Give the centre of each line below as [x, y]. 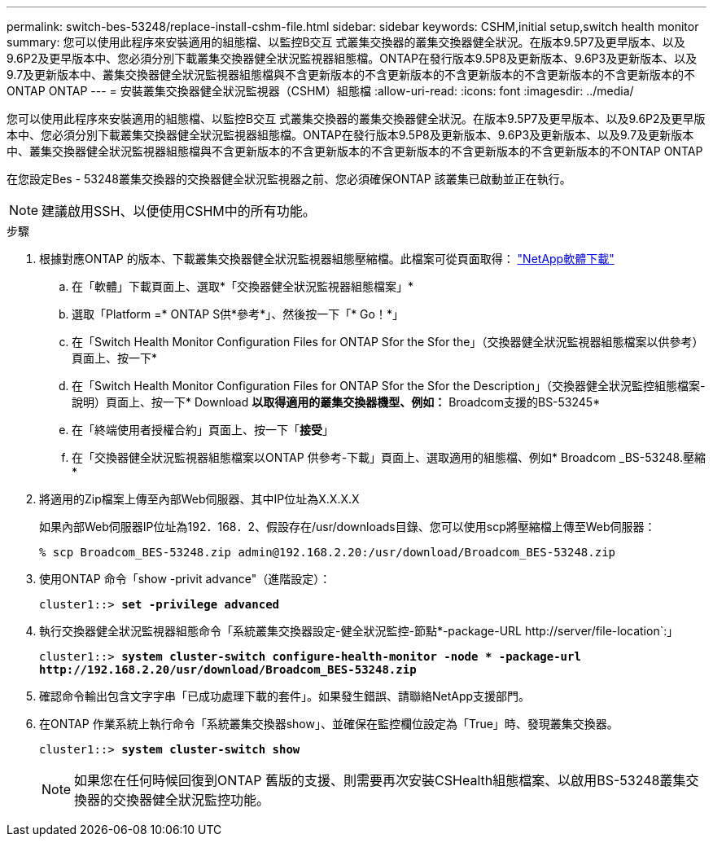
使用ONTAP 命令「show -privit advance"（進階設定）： [185, 579]
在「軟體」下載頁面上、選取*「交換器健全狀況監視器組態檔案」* [243, 286]
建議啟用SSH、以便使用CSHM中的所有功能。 [179, 211]
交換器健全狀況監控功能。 [192, 800]
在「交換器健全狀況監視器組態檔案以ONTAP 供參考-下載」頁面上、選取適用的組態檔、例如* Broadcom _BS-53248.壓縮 [389, 457]
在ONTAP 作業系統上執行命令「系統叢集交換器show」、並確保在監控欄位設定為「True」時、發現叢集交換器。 [329, 724]
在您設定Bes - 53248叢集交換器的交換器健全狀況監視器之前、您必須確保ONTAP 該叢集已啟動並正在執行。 [289, 179]
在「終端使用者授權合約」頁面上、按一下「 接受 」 [203, 430]
